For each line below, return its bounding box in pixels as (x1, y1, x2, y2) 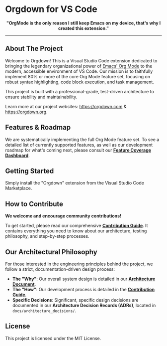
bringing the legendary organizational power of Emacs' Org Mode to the (5, 63, 153, 69)
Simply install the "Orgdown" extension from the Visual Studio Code (5, 180, 144, 186)
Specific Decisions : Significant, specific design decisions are (12, 297, 139, 303)
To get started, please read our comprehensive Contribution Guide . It (5, 223, 148, 229)
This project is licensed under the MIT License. (5, 335, 101, 341)
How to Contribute (5, 199, 64, 208)
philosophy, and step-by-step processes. (5, 233, 89, 239)
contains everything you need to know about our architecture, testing (5, 228, 147, 234)
